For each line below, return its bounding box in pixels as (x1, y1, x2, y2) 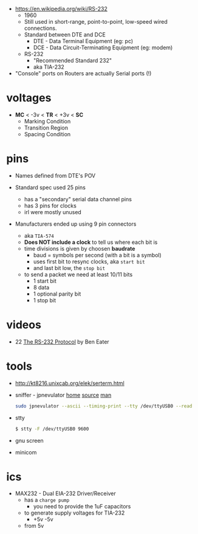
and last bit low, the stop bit (33, 264, 105, 271)
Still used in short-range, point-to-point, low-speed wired (24, 18, 168, 25)
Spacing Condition (24, 130, 71, 137)
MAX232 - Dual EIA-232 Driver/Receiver (15, 490, 117, 498)
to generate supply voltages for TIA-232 (24, 509, 125, 516)
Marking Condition (24, 117, 71, 125)
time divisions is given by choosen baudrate (24, 244, 135, 252)
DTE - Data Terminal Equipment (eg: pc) (33, 38, 134, 44)
